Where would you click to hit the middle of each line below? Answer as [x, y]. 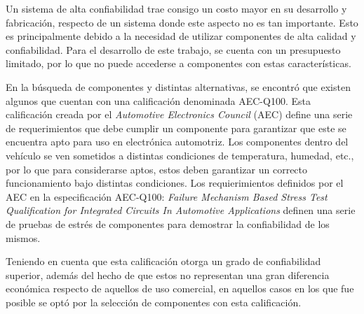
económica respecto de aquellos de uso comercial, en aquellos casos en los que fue [180, 288]
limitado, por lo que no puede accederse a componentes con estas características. [178, 63]
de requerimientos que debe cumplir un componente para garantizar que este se [176, 128]
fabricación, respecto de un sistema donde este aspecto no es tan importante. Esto [182, 22]
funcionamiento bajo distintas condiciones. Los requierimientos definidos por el [175, 183]
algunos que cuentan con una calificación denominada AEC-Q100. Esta [158, 100]
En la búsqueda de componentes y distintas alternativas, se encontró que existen [178, 86]
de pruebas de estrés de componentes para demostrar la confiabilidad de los [168, 223]
